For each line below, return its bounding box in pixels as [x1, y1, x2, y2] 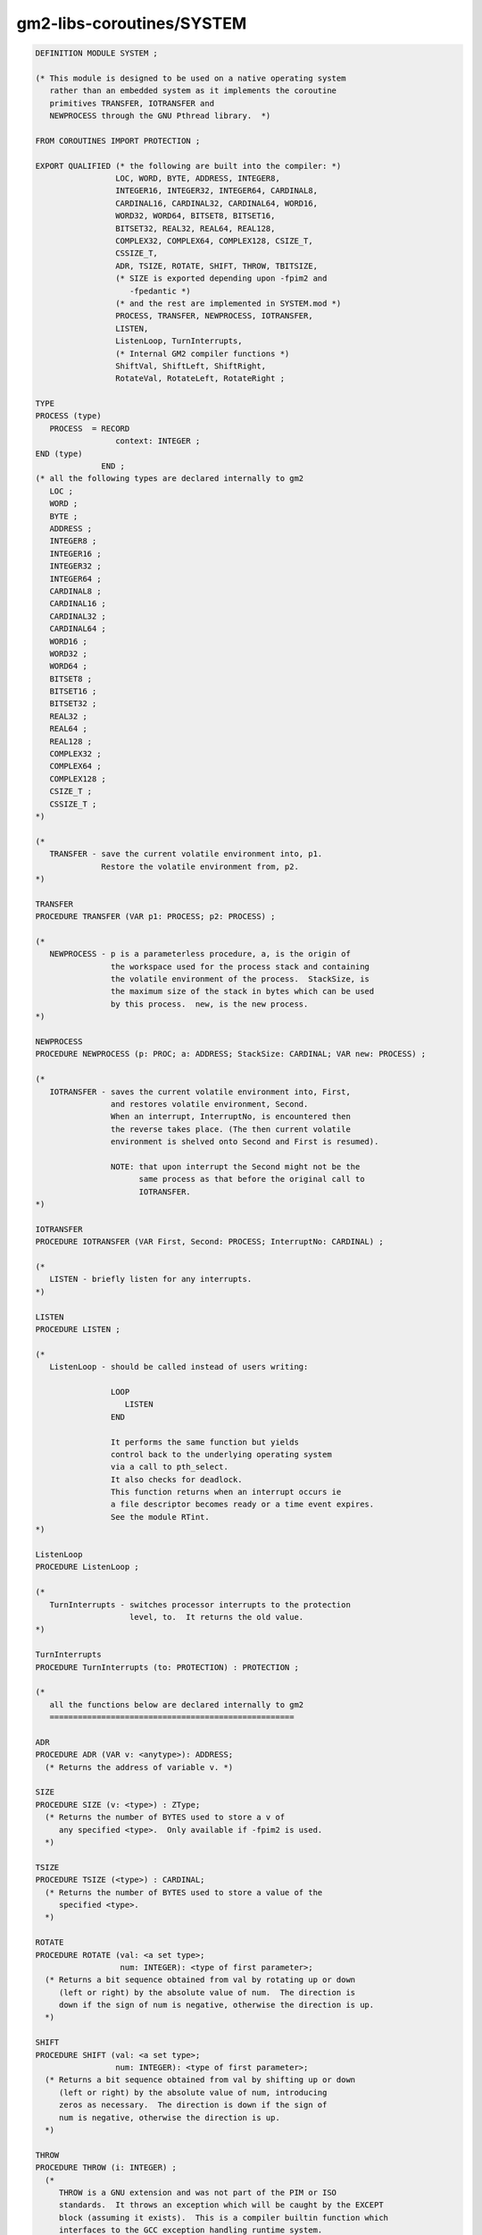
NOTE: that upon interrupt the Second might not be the [110, 1161, 361, 1171]
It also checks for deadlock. [110, 1474, 243, 1484]
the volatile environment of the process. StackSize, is [110, 974, 370, 984]
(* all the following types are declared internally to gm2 [35, 474, 304, 484]
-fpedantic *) [129, 286, 191, 296]
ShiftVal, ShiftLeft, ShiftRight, [114, 360, 267, 371]
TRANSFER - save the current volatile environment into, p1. [49, 849, 323, 859]
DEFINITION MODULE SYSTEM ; [35, 48, 158, 58]
